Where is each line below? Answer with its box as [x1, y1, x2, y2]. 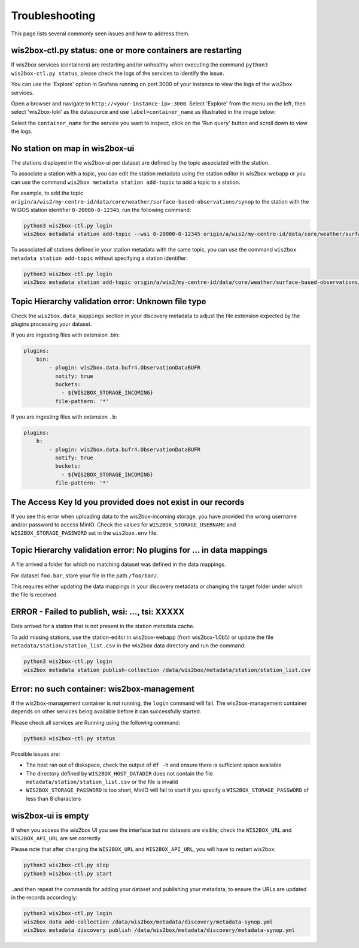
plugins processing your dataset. [11, 320, 92, 328]
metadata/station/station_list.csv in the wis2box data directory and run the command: [11, 642, 246, 649]
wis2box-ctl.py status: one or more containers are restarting [11, 46, 242, 56]
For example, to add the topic [11, 189, 84, 197]
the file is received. [11, 591, 58, 598]
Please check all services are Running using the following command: [11, 719, 181, 726]
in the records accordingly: [11, 894, 78, 901]
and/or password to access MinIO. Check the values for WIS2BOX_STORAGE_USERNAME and [11, 521, 236, 528]
